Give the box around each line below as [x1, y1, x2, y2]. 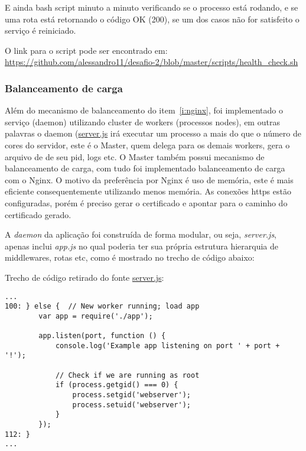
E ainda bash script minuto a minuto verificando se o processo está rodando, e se [5, 1, 298, 13]
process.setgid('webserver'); [72, 391, 191, 400]
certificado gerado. [5, 208, 71, 220]
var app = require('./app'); [38, 312, 153, 320]
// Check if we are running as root [55, 371, 200, 379]
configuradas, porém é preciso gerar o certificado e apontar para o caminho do [5, 196, 288, 209]
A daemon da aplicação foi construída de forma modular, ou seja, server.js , [5, 228, 277, 241]
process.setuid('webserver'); [72, 400, 191, 409]
